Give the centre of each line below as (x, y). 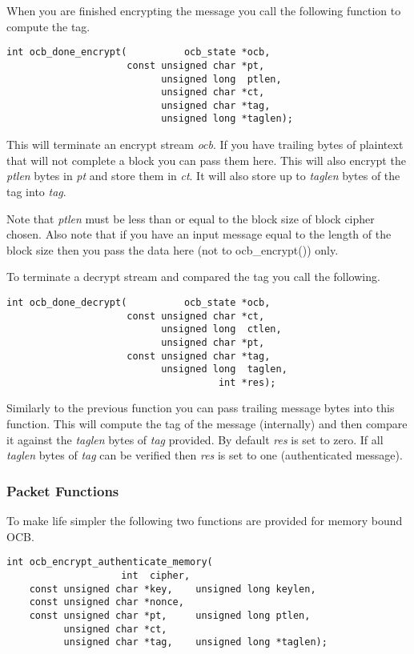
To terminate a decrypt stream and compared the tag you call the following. (193, 277)
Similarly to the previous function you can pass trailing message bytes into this (201, 408)
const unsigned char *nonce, (107, 602)
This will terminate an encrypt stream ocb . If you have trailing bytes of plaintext (205, 144)
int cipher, (156, 575)
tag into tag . (36, 191)
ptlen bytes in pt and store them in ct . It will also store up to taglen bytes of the (203, 176)
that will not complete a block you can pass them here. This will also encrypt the (206, 160)
